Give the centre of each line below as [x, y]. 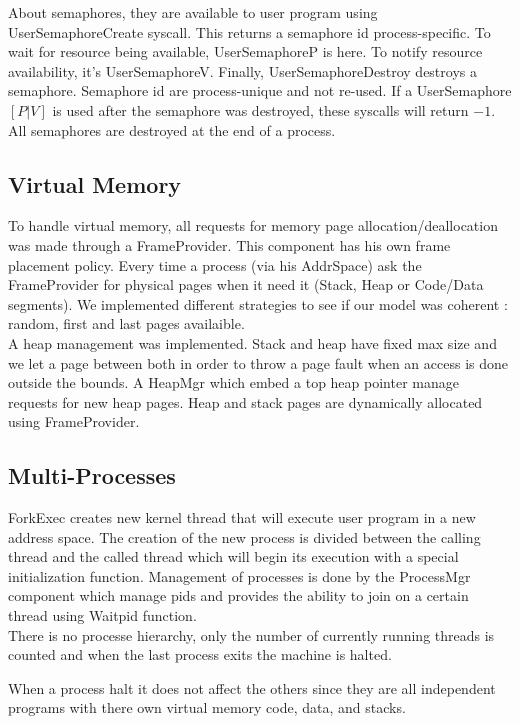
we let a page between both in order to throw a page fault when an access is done [258, 362]
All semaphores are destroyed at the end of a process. [172, 129]
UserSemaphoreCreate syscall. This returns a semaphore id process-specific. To [249, 31]
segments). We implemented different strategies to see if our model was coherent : [258, 303]
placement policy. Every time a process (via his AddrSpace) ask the [215, 264]
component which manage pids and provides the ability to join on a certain [238, 595]
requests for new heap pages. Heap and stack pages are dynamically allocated [245, 401]
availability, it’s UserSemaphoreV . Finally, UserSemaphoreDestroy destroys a [242, 70]
